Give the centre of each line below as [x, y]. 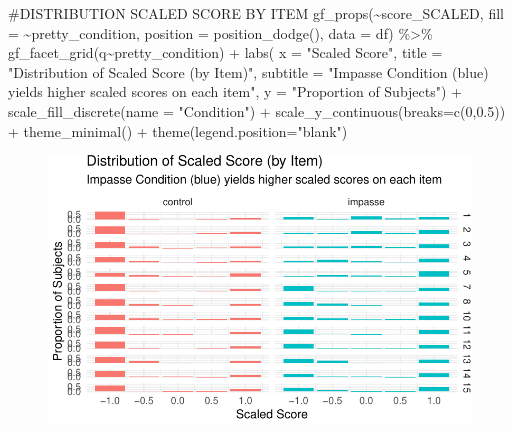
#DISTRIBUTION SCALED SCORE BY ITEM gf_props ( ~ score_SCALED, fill [256, 13]
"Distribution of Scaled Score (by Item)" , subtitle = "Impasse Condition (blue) [248, 71]
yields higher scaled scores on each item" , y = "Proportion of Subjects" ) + [235, 91]
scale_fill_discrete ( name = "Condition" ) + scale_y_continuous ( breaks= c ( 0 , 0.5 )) [257, 110]
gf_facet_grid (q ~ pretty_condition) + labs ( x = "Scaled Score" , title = [225, 52]
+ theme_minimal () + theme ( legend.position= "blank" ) [178, 130]
